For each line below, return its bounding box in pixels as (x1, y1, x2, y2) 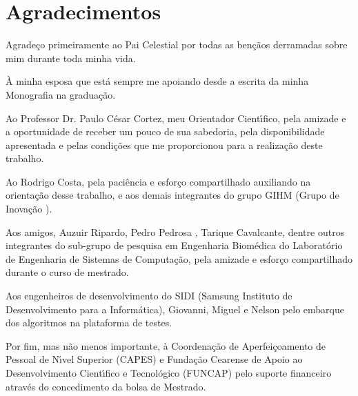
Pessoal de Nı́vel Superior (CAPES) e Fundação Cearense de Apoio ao (6, 352, 303, 366)
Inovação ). (6, 201, 52, 216)
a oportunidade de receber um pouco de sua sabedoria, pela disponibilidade (6, 124, 325, 139)
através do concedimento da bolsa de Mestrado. (6, 379, 206, 393)
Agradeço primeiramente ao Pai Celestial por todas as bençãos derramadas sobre (6, 37, 348, 52)
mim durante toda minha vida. (6, 50, 136, 65)
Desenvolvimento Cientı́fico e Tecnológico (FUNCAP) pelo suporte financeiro (6, 366, 332, 379)
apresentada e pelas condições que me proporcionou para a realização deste (6, 137, 323, 152)
